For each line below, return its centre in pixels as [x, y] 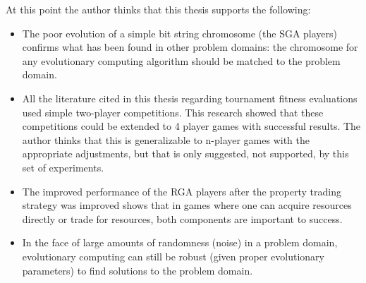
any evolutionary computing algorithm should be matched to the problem [181, 60]
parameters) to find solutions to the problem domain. [138, 270]
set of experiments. [63, 167]
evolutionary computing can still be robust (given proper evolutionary [173, 256]
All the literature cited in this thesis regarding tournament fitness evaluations [190, 98]
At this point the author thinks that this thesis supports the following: [158, 9]
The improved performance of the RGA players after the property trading [182, 191]
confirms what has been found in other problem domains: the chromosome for [190, 47]
